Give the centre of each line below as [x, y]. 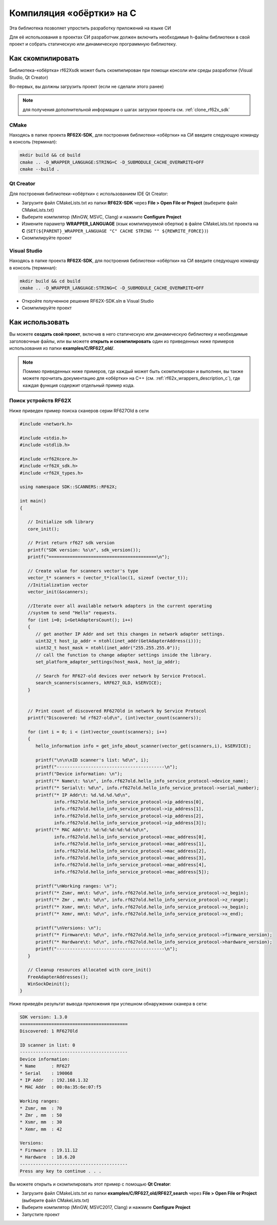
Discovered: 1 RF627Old [49, 1031]
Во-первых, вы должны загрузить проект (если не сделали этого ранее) [87, 87]
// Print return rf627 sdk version [71, 543]
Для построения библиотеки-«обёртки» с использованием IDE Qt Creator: [89, 194]
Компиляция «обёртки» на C [73, 13]
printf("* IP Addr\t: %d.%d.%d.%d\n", [83, 795]
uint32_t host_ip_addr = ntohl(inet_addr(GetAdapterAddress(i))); [119, 641]
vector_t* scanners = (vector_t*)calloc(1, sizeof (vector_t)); [108, 578]
